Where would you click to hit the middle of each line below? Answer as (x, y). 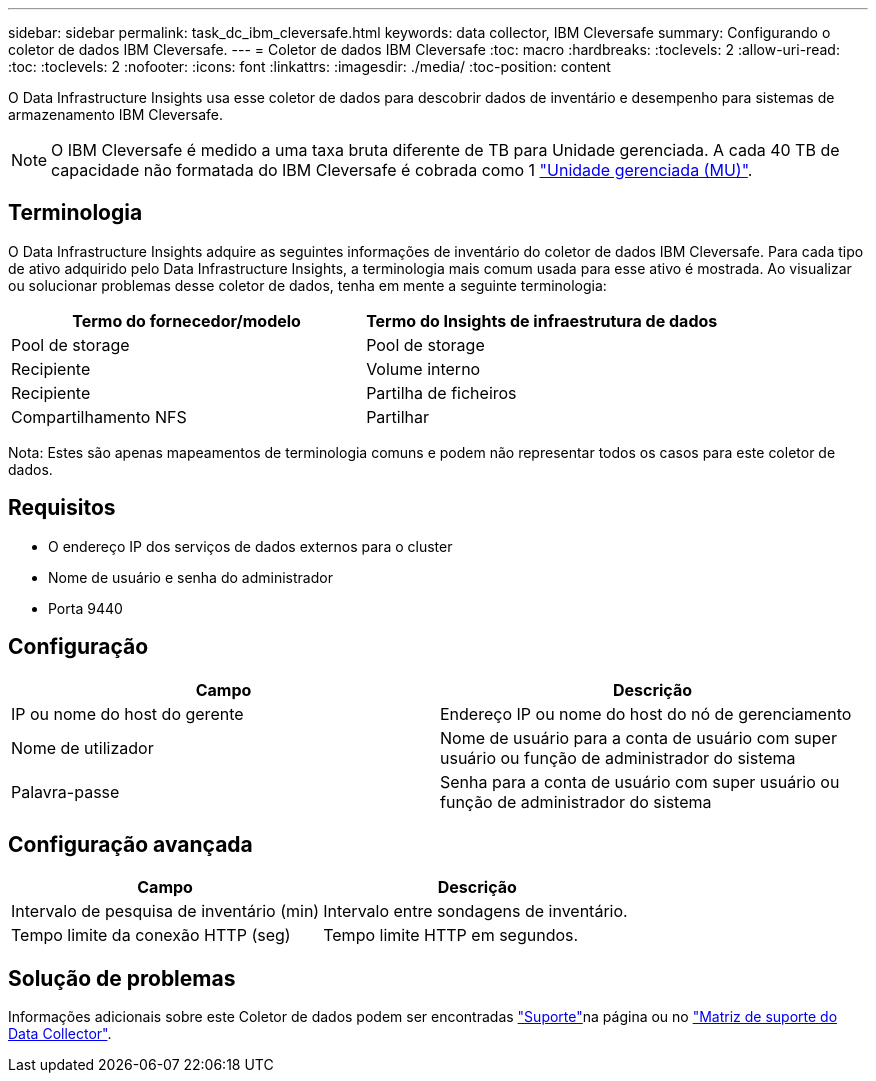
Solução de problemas (122, 978)
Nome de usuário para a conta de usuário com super (638, 737)
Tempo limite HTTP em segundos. (451, 935)
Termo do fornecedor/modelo (186, 320)
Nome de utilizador (82, 747)
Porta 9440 (85, 608)
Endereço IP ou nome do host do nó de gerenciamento (646, 713)
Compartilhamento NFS (99, 416)
